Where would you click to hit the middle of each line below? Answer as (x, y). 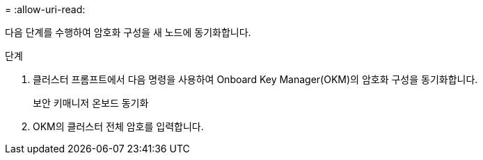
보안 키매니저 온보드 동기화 (91, 103)
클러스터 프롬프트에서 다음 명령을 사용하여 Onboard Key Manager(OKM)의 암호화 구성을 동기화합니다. (255, 79)
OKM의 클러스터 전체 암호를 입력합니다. (118, 126)
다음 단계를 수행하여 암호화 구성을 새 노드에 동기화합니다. (128, 32)
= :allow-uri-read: (45, 9)
